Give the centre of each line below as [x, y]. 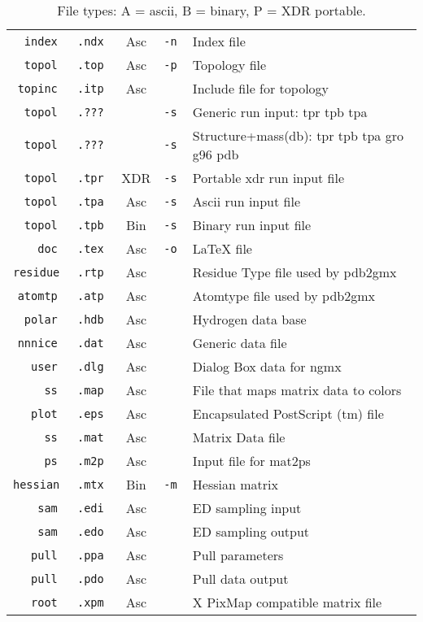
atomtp [37, 296]
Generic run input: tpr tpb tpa [280, 112]
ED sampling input [247, 508]
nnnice [37, 343]
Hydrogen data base [249, 319]
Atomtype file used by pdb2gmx [283, 296]
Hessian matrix [235, 484]
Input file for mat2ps [251, 461]
